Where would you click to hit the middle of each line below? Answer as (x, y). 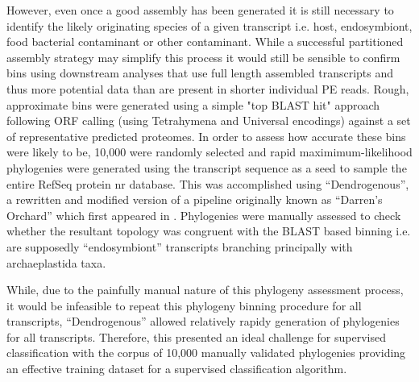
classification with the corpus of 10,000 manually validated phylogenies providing (206, 353)
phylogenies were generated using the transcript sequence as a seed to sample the (207, 167)
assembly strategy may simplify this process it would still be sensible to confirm (203, 57)
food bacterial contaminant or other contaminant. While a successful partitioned (205, 42)
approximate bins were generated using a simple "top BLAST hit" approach (193, 104)
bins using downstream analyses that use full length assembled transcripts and (200, 73)
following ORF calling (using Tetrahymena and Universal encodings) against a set (209, 120)
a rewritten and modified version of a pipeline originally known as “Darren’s (195, 199)
